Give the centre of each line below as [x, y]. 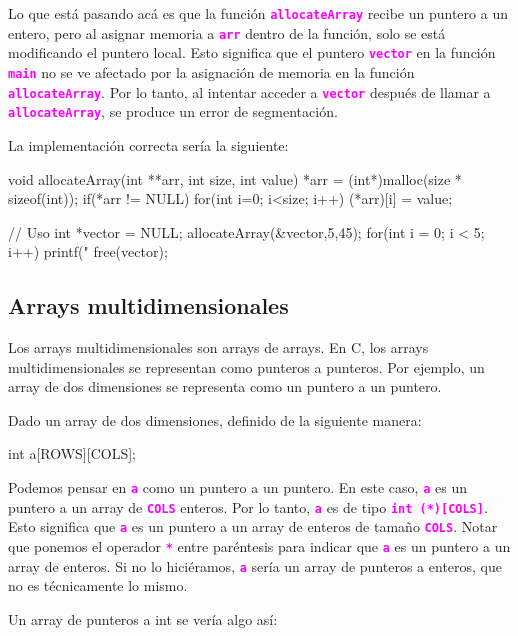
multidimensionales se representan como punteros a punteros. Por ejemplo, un [246, 366]
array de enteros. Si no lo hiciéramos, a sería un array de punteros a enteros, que [255, 565]
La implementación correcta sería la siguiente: [148, 144]
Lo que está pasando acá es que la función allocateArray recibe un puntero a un [258, 13]
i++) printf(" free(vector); [88, 251]
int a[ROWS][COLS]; [72, 453]
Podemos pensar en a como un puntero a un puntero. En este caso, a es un [237, 487]
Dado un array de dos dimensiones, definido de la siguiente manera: [215, 419]
